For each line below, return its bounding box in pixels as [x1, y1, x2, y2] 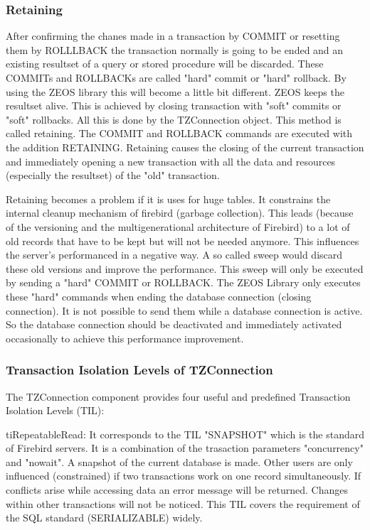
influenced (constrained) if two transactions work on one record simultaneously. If [6, 468, 361, 483]
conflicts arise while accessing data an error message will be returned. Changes [6, 482, 348, 497]
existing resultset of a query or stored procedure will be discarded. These [6, 56, 324, 71]
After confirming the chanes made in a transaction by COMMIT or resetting [6, 28, 340, 43]
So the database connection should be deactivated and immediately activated [6, 317, 342, 332]
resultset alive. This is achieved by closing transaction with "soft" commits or [6, 98, 342, 113]
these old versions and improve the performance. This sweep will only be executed [6, 261, 364, 276]
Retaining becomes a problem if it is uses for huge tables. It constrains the [6, 191, 331, 206]
